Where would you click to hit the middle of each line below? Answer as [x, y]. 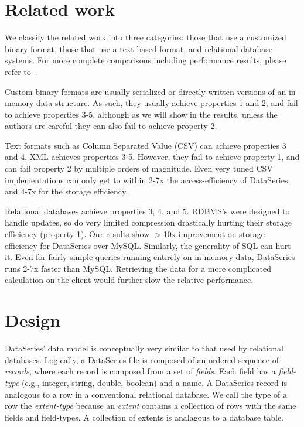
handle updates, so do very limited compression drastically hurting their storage [148, 222]
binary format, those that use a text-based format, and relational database [139, 48]
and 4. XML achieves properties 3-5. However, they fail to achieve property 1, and [152, 157]
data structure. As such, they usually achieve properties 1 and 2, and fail [167, 103]
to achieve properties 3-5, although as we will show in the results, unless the [141, 114]
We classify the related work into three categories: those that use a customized [146, 37]
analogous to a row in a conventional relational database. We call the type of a [146, 394]
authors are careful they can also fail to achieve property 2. [111, 126]
